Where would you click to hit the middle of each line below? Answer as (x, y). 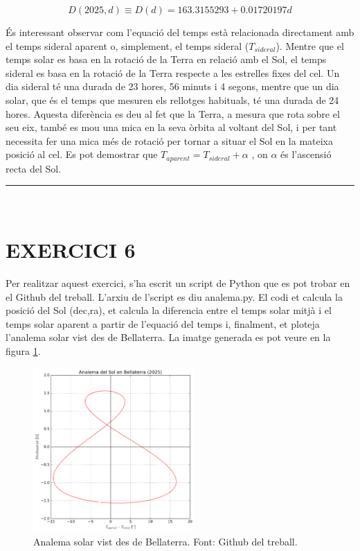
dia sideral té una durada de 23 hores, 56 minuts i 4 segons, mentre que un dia (172, 86)
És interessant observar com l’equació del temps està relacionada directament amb (180, 32)
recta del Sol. (34, 168)
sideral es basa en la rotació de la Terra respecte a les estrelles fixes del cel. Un (173, 72)
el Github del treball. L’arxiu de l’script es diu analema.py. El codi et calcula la (174, 296)
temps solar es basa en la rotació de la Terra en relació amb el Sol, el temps (166, 59)
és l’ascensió (306, 154)
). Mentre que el (310, 45)
